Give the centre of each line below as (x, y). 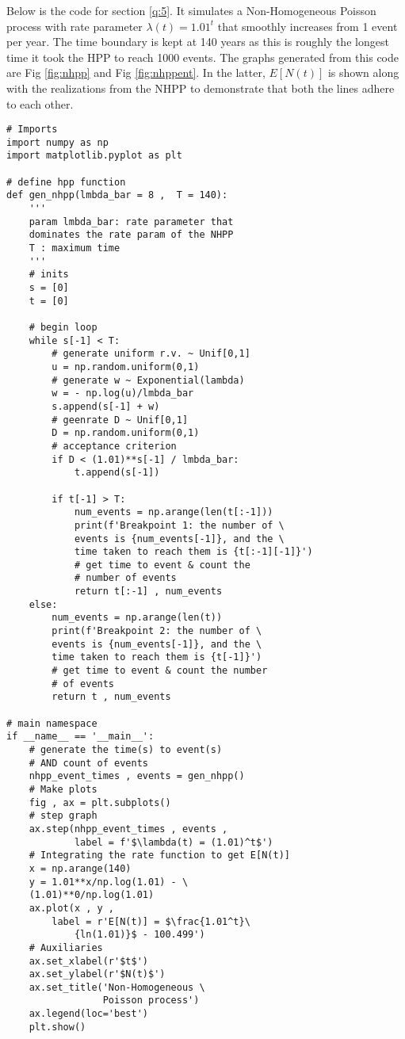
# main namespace (52, 723)
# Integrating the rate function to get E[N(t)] (159, 856)
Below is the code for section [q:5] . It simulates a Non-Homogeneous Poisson (191, 10)
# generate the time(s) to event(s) (126, 750)
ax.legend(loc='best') (88, 1014)
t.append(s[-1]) (117, 473)
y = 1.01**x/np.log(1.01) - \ (109, 882)
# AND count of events (88, 763)
